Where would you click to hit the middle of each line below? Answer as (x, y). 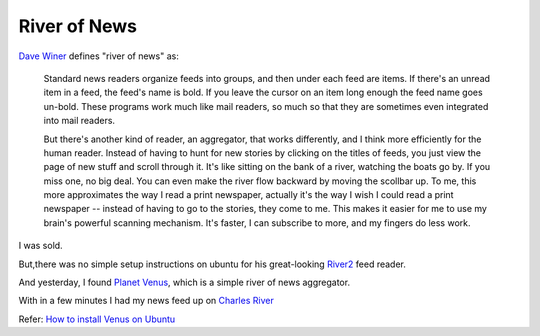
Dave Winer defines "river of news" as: (98, 56)
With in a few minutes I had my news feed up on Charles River (146, 301)
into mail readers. (79, 121)
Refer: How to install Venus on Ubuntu (97, 319)
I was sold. (41, 246)
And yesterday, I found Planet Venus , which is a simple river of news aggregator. (184, 282)
